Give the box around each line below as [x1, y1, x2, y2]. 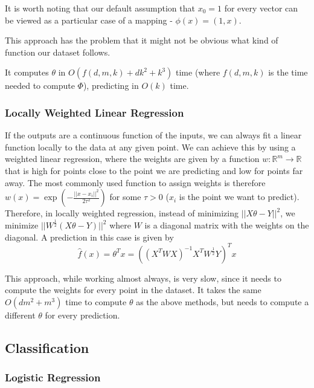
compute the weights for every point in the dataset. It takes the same [5, 283, 261, 296]
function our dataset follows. [5, 45, 111, 58]
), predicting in [83, 79, 139, 92]
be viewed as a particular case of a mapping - [5, 13, 173, 26]
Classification [5, 338, 89, 357]
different [5, 308, 36, 321]
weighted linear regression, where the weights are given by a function [5, 152, 260, 165]
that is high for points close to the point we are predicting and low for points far [5, 164, 303, 176]
